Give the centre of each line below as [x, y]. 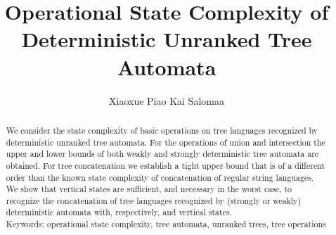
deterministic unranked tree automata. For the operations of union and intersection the [166, 142]
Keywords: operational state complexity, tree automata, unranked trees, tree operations [166, 224]
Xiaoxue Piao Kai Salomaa [167, 100]
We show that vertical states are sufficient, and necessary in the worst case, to [149, 189]
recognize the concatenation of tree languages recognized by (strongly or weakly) [154, 200]
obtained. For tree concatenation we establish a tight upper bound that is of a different [166, 165]
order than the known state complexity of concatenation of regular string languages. [160, 177]
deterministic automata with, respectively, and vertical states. [119, 212]
